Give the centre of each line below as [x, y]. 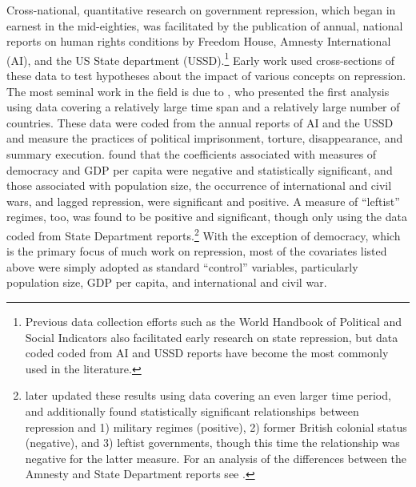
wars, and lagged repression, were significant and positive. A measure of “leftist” [203, 201]
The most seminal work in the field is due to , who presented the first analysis [198, 91]
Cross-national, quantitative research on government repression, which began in [201, 10]
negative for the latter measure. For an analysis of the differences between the [216, 458]
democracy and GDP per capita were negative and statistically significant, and [200, 169]
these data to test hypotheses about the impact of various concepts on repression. [206, 76]
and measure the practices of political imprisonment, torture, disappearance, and [205, 138]
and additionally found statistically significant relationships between [192, 411]
